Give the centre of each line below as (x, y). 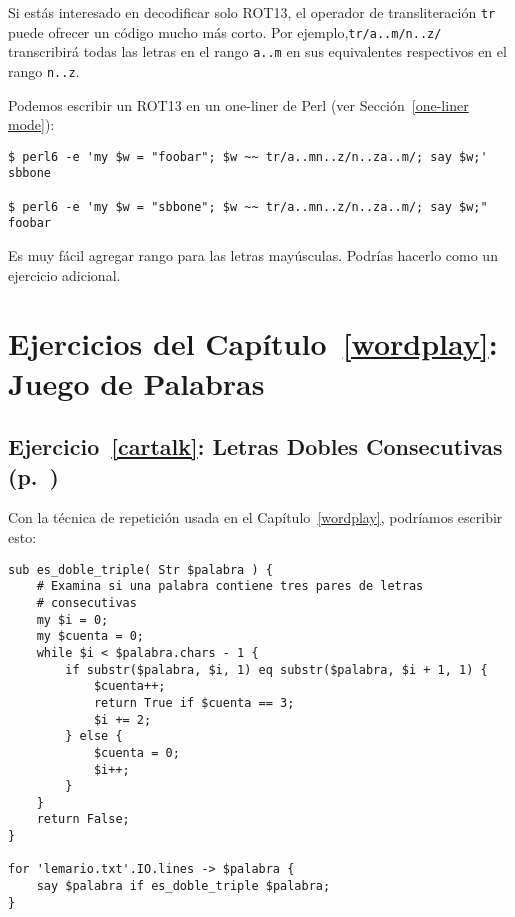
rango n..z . (44, 70)
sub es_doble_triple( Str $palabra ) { (140, 569)
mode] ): (31, 124)
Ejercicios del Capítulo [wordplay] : (253, 343)
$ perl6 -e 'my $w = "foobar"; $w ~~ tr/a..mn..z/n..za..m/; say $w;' (248, 156)
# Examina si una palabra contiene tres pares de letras (230, 586)
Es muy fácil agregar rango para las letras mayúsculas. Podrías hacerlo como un (253, 255)
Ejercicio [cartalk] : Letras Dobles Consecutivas (255, 446)
